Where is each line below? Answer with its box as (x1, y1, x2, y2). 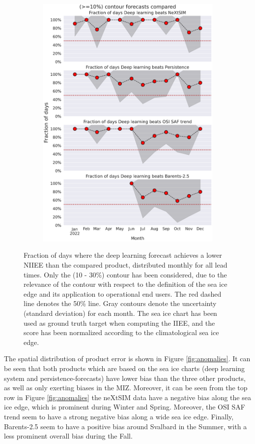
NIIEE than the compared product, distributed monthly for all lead (24, 260, 227, 270)
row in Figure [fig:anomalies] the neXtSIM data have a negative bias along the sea (4, 392, 251, 402)
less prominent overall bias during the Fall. (4, 431, 133, 441)
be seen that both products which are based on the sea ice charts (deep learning (4, 363, 245, 373)
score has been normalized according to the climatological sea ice (24, 327, 219, 338)
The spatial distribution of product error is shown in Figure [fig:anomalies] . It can (4, 353, 251, 364)
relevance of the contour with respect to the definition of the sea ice (24, 279, 227, 289)
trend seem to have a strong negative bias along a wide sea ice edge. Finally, (4, 411, 234, 421)
